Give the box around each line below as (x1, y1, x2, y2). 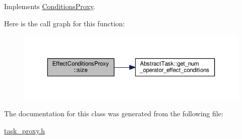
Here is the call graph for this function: (4, 18, 125, 28)
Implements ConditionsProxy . (4, 1, 95, 11)
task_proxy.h (4, 125, 45, 135)
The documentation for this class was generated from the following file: (4, 108, 223, 119)
